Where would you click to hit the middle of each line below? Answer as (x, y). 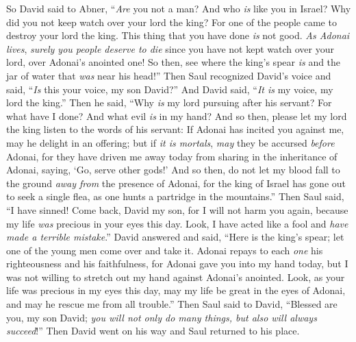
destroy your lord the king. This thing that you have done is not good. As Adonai (178, 35)
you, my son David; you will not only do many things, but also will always (162, 317)
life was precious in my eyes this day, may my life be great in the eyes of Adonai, (176, 290)
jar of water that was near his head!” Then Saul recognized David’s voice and (169, 75)
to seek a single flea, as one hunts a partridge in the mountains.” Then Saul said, (175, 196)
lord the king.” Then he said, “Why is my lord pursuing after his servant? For (169, 102)
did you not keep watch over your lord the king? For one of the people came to (171, 22)
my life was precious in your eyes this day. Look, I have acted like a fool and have (177, 223)
